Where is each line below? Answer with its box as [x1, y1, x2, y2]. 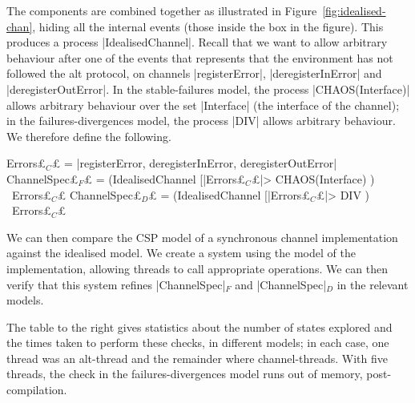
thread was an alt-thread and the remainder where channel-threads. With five [6, 349, 389, 366]
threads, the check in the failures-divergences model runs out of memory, [6, 365, 363, 382]
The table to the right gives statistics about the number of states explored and [6, 318, 393, 335]
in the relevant [336, 276, 409, 292]
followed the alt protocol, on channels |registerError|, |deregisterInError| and [6, 65, 382, 82]
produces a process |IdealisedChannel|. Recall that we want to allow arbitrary [6, 34, 388, 50]
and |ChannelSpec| [235, 276, 327, 292]
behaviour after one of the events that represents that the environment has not [6, 49, 393, 66]
